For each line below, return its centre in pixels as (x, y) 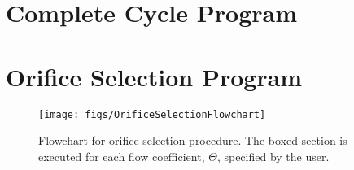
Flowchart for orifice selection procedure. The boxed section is (193, 140)
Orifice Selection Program (154, 76)
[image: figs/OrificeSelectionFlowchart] (152, 114)
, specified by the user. (273, 156)
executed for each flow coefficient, (122, 156)
